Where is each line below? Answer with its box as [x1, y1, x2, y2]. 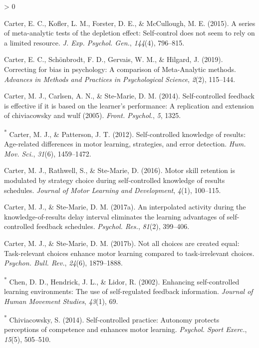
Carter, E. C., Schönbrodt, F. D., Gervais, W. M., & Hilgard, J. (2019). [4, 54, 223, 64]
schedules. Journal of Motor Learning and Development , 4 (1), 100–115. [4, 184, 221, 195]
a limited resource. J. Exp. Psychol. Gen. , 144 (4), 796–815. [4, 37, 185, 47]
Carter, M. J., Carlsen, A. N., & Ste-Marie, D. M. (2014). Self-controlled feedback [4, 90, 255, 101]
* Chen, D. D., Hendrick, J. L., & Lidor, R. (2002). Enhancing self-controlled [4, 274, 240, 286]
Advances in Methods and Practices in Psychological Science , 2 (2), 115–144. [4, 73, 236, 84]
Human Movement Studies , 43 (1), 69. [4, 295, 118, 306]
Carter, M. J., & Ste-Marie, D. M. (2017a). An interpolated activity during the [4, 201, 246, 212]
